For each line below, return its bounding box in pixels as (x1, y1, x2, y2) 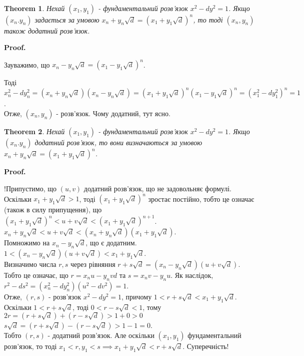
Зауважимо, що (4, 59, 50, 70)
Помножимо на (4, 237, 50, 248)
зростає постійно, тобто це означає (148, 193, 254, 204)
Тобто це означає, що (4, 269, 68, 280)
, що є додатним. (85, 237, 137, 248)
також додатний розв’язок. (4, 25, 90, 36)
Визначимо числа (4, 258, 56, 269)
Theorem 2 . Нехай (4, 126, 65, 136)
